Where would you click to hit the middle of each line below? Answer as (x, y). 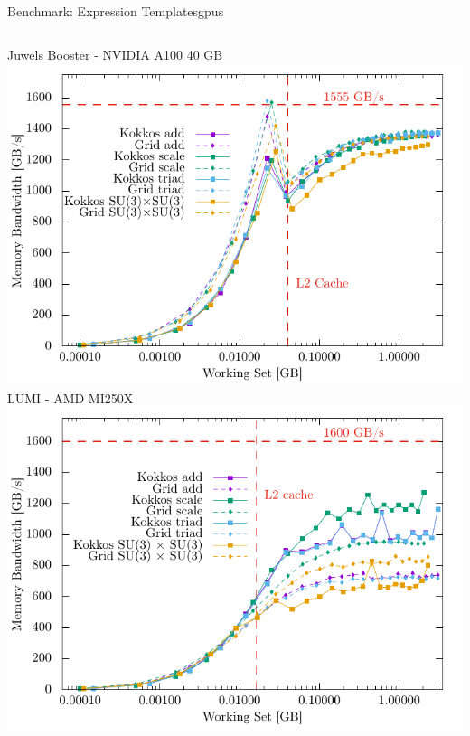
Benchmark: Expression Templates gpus (116, 11)
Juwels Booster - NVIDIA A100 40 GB (115, 54)
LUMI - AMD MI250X (70, 397)
